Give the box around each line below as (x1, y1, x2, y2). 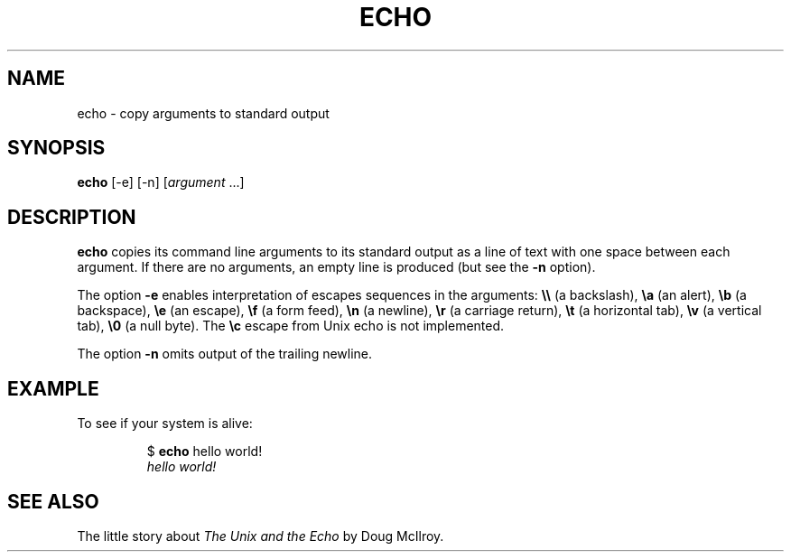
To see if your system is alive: (77, 415, 253, 432)
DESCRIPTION (7, 205, 136, 228)
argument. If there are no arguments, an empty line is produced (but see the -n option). (77, 259, 596, 275)
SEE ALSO (7, 489, 99, 513)
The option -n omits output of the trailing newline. (77, 346, 373, 362)
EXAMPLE (7, 377, 99, 400)
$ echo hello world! (146, 443, 263, 460)
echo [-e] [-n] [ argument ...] (77, 174, 245, 191)
